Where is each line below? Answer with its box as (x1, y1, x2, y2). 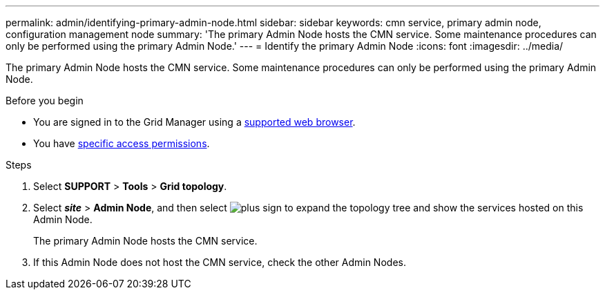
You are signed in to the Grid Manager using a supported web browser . (33, 116, 356, 128)
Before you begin (6, 95, 84, 106)
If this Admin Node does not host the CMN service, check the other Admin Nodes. (33, 256, 406, 268)
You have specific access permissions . (33, 137, 210, 149)
